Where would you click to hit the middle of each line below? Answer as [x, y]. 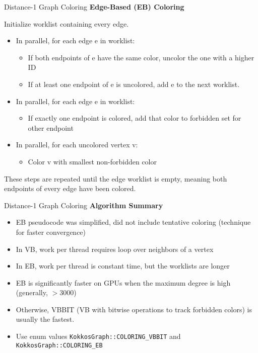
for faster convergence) [51, 232]
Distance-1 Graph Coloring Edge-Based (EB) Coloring [94, 7]
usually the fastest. [45, 319]
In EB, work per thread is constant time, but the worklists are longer [123, 266]
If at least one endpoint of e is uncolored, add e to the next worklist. [134, 84]
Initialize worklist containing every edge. [67, 23]
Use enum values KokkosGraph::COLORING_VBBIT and [98, 336]
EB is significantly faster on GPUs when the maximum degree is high [123, 282]
